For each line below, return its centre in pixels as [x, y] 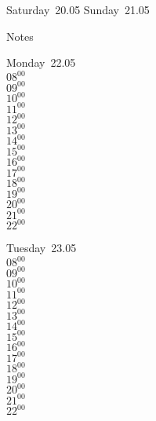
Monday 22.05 [41, 62]
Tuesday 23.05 [42, 248]
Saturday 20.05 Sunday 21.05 [78, 9]
